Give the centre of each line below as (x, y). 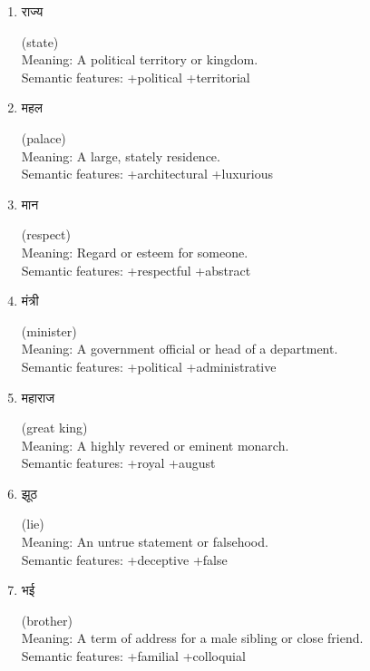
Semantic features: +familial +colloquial (133, 656)
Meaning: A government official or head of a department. (180, 349)
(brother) (47, 620)
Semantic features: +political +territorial (136, 77)
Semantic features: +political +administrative (149, 366)
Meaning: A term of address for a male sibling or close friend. (192, 638)
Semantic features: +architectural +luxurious (147, 174)
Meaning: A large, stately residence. (121, 156)
